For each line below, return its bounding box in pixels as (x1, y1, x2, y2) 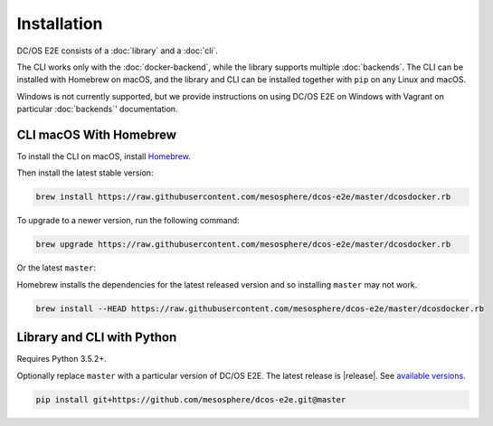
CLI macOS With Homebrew (16, 127, 176, 142)
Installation (16, 14, 103, 33)
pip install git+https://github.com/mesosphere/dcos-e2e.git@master (35, 394, 346, 404)
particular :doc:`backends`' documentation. (16, 104, 178, 115)
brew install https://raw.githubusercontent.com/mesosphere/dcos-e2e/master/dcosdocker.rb (35, 192, 451, 203)
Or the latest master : (16, 262, 97, 273)
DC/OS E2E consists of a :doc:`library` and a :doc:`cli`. (16, 45, 219, 56)
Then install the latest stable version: (16, 167, 154, 178)
